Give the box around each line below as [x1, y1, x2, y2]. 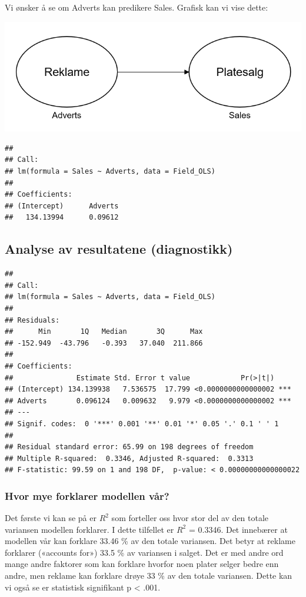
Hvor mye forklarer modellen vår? [5, 488, 169, 503]
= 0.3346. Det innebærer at [188, 523, 288, 535]
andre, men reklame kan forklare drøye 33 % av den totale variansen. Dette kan [5, 569, 292, 582]
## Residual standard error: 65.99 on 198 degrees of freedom [5, 443, 254, 452]
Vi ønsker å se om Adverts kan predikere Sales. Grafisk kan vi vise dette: [5, 1, 268, 13]
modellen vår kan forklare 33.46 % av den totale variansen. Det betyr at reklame [5, 535, 295, 547]
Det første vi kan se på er [5, 512, 97, 524]
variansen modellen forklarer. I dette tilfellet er [5, 523, 174, 535]
